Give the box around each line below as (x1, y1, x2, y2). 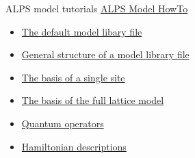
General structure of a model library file (21, 47, 190, 62)
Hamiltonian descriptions (21, 139, 127, 153)
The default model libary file (21, 24, 142, 38)
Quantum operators (21, 116, 104, 130)
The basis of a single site (21, 70, 125, 84)
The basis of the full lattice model (21, 93, 164, 107)
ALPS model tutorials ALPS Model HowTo (5, 1, 188, 15)
